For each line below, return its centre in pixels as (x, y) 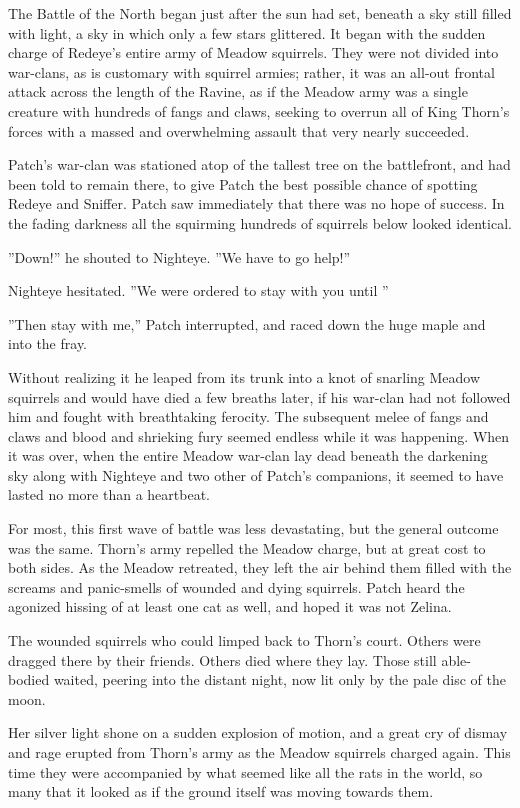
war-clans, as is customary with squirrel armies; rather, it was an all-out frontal (251, 71)
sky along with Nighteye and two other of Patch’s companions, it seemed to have (256, 474)
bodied (29, 679)
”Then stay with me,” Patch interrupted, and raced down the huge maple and (247, 323)
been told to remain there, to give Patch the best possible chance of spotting (243, 183)
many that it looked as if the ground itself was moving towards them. (221, 791)
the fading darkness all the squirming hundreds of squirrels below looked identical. (260, 222)
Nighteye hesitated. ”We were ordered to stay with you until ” (198, 290)
